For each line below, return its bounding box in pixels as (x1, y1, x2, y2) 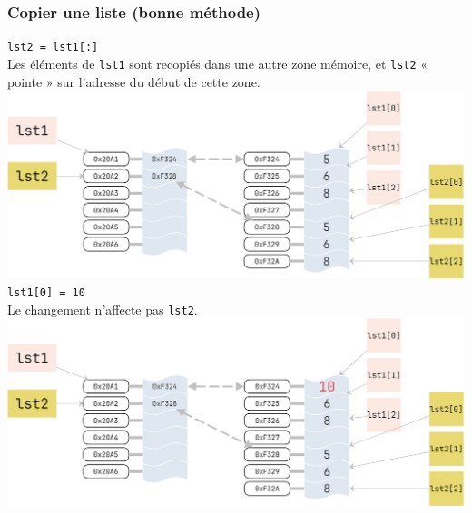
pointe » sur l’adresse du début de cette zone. (7, 72, 261, 91)
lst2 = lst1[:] (7, 41, 99, 54)
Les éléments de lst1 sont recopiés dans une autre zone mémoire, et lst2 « (7, 53, 428, 73)
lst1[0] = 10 (7, 286, 85, 299)
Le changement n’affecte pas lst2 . (7, 299, 198, 318)
